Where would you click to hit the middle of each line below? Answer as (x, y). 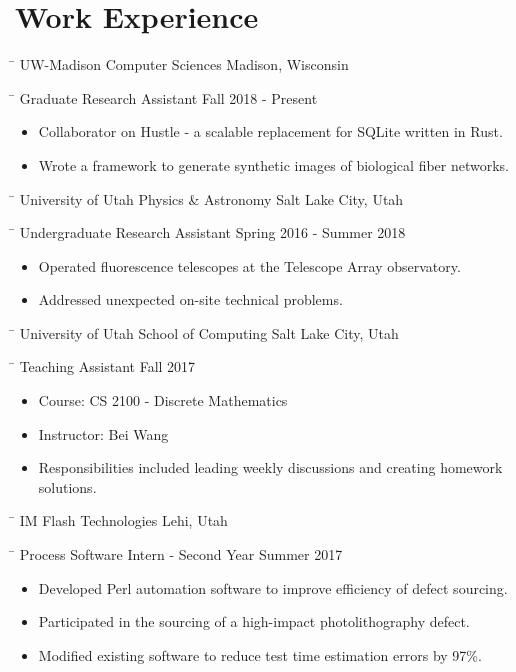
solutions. (67, 486)
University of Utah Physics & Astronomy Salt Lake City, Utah (211, 198)
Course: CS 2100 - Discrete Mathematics (163, 400)
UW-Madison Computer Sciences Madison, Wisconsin (184, 64)
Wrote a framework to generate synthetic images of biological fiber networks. (274, 164)
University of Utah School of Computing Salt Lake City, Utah (209, 332)
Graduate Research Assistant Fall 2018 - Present (168, 97)
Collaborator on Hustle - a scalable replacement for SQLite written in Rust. (270, 131)
